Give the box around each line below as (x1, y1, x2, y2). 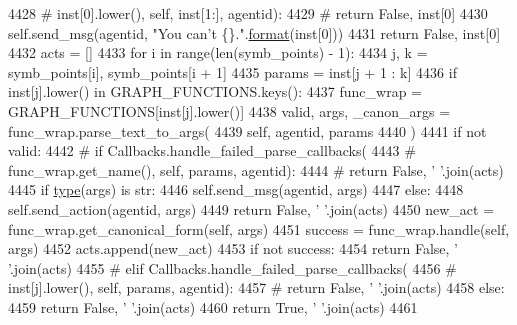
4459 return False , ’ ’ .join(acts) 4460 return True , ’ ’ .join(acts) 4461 (8, 296, 418, 317)
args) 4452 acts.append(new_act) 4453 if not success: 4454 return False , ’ (8, 238, 458, 259)
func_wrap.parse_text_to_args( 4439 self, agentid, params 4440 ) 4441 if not (8, 120, 487, 141)
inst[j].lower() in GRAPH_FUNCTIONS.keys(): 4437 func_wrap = (8, 81, 422, 102)
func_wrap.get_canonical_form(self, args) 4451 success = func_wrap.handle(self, (8, 218, 510, 239)
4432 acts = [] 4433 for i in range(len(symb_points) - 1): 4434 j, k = (8, 42, 428, 63)
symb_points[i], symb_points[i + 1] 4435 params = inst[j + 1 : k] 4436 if (8, 61, 457, 82)
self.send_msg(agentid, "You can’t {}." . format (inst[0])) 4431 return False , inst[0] (8, 22, 501, 43)
